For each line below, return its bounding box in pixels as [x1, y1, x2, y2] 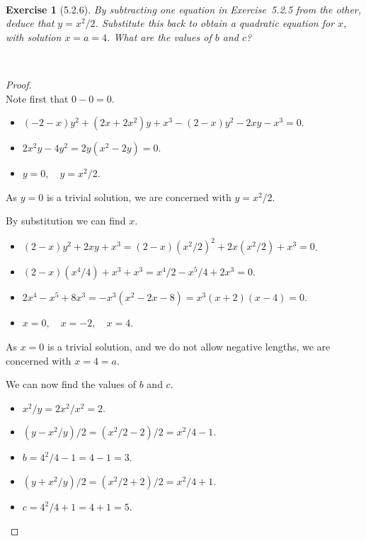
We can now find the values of [6, 377, 137, 392]
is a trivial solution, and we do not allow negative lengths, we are [47, 339, 331, 354]
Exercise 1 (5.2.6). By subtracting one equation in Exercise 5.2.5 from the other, [6, 1, 362, 16]
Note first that [6, 91, 69, 106]
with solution [6, 29, 62, 44]
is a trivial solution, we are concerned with [46, 189, 231, 204]
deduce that [6, 16, 55, 30]
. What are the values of [107, 29, 212, 44]
